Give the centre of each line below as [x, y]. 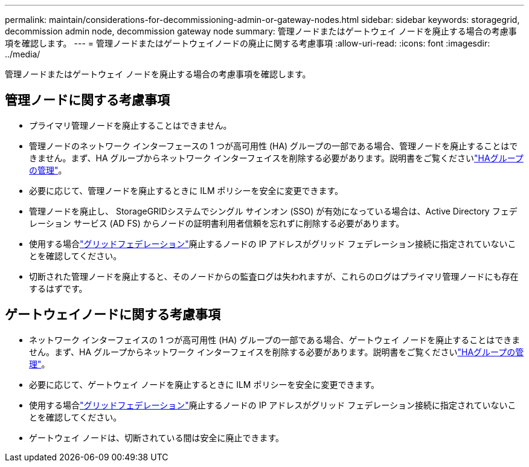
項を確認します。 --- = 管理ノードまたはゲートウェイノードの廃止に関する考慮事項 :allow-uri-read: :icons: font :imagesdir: [248, 43]
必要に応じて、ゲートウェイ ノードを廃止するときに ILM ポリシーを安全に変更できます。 [204, 384]
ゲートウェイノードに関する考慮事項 [113, 315]
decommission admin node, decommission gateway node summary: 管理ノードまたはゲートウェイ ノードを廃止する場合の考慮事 [261, 31]
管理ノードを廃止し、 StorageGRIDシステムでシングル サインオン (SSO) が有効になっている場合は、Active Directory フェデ [273, 211]
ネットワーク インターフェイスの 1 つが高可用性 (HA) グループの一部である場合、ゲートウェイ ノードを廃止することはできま [275, 340]
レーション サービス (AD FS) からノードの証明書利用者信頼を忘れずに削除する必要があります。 [217, 223]
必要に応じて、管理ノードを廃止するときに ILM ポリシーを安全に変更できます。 [186, 190]
